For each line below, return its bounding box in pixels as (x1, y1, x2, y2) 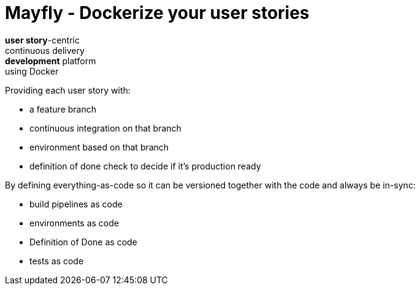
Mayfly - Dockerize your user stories (5, 2, 310, 23)
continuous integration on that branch (29, 122, 181, 133)
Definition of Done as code (29, 236, 137, 247)
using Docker (5, 65, 59, 76)
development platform (5, 55, 96, 66)
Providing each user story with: (5, 84, 131, 95)
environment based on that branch (29, 141, 169, 152)
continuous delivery (5, 45, 85, 56)
